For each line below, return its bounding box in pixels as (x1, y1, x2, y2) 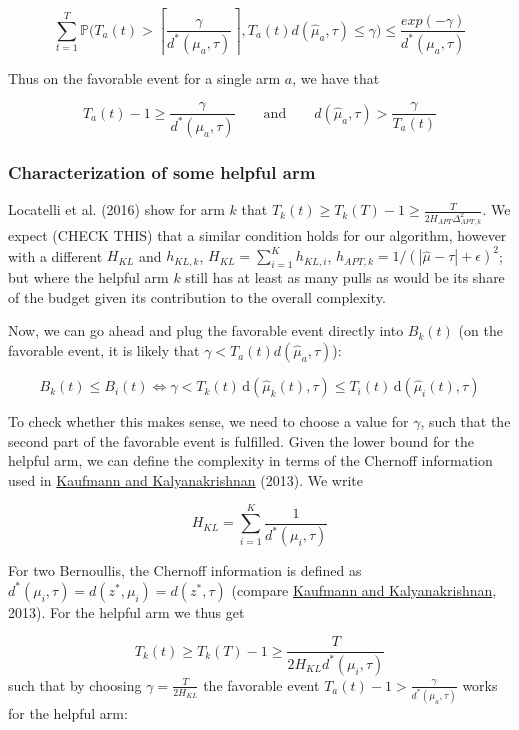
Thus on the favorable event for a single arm (8, 67, 281, 88)
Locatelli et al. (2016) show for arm (8, 199, 225, 220)
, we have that (292, 67, 380, 88)
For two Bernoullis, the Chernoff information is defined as (8, 560, 362, 581)
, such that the (420, 411, 511, 432)
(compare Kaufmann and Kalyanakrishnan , (231, 579, 497, 600)
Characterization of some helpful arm (8, 159, 316, 184)
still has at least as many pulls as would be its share (185, 267, 505, 288)
